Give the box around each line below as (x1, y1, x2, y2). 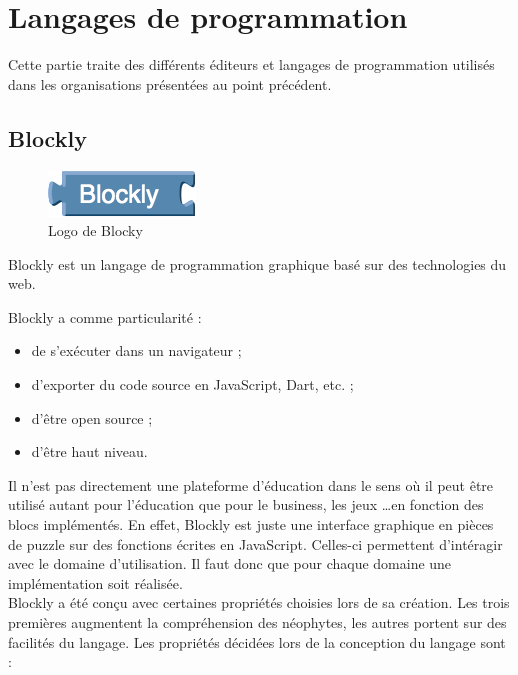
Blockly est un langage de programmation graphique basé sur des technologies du (8, 253, 507, 274)
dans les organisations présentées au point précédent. (8, 73, 332, 94)
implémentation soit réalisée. (8, 572, 183, 593)
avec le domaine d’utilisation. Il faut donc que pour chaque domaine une (8, 553, 452, 574)
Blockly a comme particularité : (8, 306, 202, 327)
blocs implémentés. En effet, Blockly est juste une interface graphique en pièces (8, 514, 494, 535)
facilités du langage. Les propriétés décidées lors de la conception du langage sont (8, 631, 506, 652)
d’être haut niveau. (31, 441, 148, 462)
